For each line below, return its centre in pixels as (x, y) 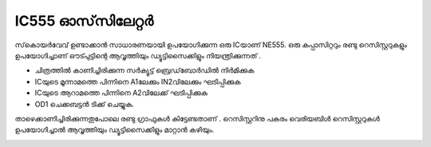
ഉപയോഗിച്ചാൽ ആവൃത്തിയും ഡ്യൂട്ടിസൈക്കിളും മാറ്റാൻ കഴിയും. (115, 130)
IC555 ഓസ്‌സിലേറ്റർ (84, 21)
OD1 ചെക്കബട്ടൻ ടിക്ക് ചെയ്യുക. (85, 104)
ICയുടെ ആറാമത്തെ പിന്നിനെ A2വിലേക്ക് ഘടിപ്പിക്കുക (121, 93)
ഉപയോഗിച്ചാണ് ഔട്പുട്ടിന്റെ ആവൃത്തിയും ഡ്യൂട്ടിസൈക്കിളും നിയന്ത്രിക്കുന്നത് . (138, 55)
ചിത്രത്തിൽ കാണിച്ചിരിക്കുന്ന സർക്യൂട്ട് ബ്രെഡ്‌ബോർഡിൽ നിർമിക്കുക (144, 70)
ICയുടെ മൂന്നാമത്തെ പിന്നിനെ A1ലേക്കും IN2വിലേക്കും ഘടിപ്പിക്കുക (138, 81)
